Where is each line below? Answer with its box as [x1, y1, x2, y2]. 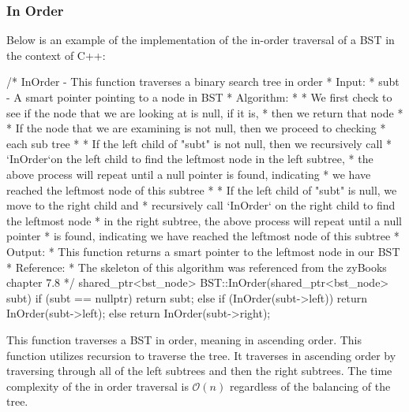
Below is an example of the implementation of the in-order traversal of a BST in [6, 32, 395, 48]
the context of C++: [6, 46, 106, 63]
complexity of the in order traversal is [6, 377, 189, 394]
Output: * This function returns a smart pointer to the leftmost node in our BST [6, 243, 400, 259]
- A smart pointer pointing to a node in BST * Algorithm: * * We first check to [6, 89, 392, 105]
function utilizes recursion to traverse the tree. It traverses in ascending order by [6, 347, 396, 363]
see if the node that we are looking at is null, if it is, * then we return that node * [6, 104, 403, 121]
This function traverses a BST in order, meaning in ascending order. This [6, 331, 362, 347]
